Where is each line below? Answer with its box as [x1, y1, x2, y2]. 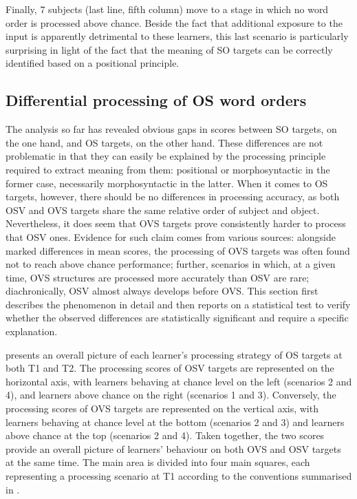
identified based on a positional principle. [6, 56, 180, 70]
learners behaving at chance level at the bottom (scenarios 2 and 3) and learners [6, 414, 345, 429]
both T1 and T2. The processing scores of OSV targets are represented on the [6, 361, 334, 375]
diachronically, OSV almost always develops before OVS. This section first [6, 284, 318, 298]
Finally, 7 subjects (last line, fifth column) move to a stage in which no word [6, 2, 329, 16]
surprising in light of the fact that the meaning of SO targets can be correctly [6, 42, 333, 56]
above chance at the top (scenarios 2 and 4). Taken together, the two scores [6, 428, 325, 443]
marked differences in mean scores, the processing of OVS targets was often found [6, 243, 350, 257]
